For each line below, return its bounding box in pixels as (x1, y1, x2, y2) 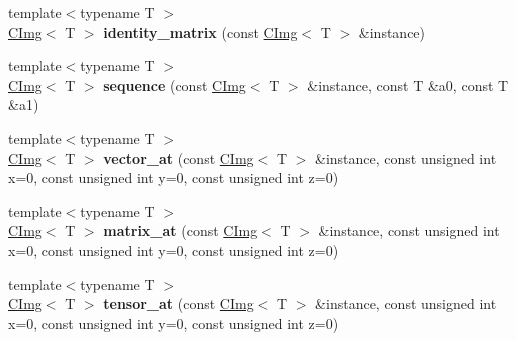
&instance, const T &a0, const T (307, 74, 509, 95)
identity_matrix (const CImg (103, 21, 298, 42)
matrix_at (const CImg (103, 220, 258, 241)
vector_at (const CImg (103, 147, 254, 168)
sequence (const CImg (103, 74, 246, 95)
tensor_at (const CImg (103, 293, 254, 314)
